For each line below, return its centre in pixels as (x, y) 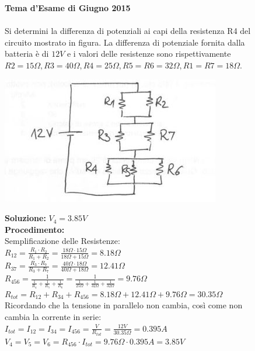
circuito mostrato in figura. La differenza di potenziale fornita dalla (125, 42)
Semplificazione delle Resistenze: (62, 241)
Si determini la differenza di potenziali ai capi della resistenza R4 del (128, 31)
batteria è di (27, 54)
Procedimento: (35, 229)
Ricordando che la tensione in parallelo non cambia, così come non (124, 305)
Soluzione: (25, 218)
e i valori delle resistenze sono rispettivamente (149, 54)
